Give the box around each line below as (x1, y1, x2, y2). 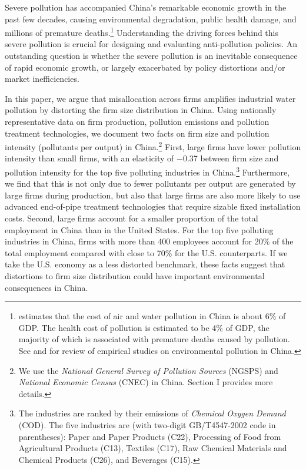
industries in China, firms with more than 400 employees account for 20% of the (5, 235, 294, 247)
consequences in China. (5, 281, 88, 293)
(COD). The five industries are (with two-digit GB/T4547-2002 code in (18, 418, 276, 431)
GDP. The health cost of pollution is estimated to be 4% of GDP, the (18, 321, 270, 333)
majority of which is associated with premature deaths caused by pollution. (18, 333, 290, 345)
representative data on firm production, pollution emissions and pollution (5, 115, 270, 127)
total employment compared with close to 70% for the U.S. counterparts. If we (5, 246, 288, 259)
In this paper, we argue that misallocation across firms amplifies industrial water (5, 92, 296, 104)
